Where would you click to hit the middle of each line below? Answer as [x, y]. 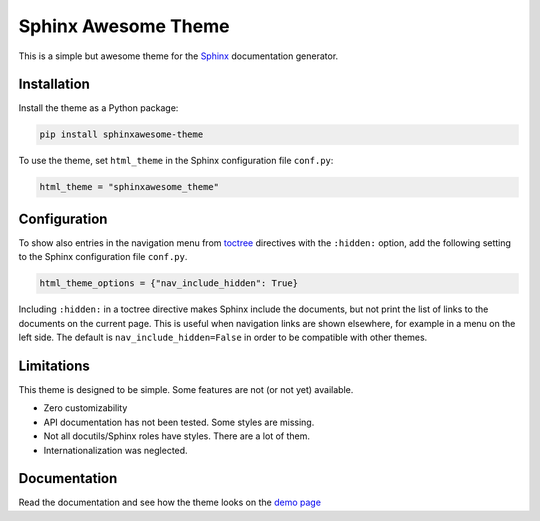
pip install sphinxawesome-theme [121, 134]
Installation [54, 84]
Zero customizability [85, 408]
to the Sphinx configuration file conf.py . [103, 257]
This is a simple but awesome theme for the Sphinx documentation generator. [178, 56]
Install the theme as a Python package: [98, 108]
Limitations [54, 365]
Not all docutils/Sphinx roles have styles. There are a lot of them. [176, 436]
